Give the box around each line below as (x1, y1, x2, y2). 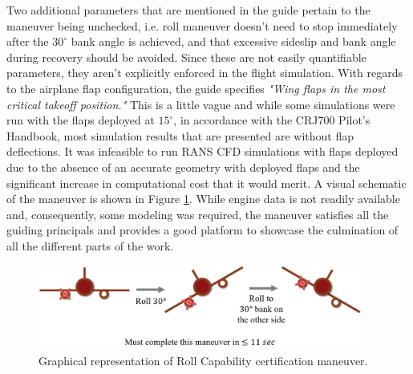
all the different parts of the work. (6, 237, 174, 254)
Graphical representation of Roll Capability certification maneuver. (38, 352, 368, 369)
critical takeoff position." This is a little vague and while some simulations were (6, 96, 395, 112)
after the (6, 33, 49, 50)
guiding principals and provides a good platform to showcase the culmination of (6, 222, 399, 238)
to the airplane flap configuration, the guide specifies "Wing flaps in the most (6, 79, 386, 96)
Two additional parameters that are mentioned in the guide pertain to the (6, 2, 370, 18)
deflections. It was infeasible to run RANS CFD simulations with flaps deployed (6, 143, 399, 160)
